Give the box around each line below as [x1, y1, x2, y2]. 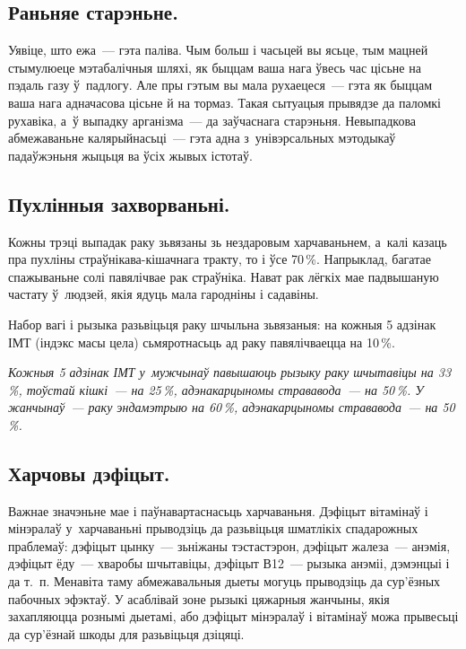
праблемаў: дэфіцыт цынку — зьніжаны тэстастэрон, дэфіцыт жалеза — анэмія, [8, 536, 451, 555]
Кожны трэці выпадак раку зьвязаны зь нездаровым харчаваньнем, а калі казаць [8, 232, 447, 250]
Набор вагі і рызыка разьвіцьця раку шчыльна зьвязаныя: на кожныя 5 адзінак [8, 314, 436, 333]
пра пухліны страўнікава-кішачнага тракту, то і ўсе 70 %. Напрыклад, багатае [8, 250, 431, 268]
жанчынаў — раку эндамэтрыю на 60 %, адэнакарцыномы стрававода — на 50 [8, 398, 455, 417]
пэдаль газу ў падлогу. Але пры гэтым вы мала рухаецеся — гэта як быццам [8, 75, 433, 94]
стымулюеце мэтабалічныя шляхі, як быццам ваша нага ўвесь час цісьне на [8, 57, 421, 76]
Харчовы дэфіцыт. [8, 459, 170, 487]
